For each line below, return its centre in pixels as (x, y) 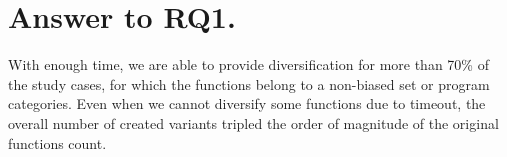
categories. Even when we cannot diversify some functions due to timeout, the (247, 103)
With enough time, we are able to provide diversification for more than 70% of (248, 64)
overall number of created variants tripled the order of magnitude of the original (253, 122)
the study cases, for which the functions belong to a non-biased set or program (249, 83)
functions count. (57, 142)
